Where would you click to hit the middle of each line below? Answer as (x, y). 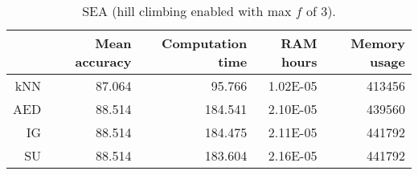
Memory (378, 43)
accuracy (103, 61)
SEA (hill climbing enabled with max (187, 11)
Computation (205, 43)
